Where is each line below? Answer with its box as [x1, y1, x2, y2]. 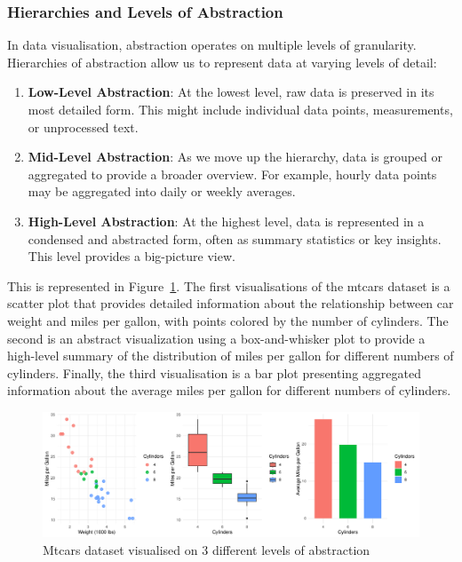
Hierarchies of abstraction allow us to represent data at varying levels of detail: [7, 52, 437, 71]
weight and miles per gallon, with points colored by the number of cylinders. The [7, 311, 449, 329]
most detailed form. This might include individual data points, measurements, [28, 100, 453, 118]
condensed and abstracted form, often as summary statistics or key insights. [28, 229, 442, 248]
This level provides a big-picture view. [28, 247, 235, 265]
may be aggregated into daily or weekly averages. [28, 182, 296, 201]
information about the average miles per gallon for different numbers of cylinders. [7, 381, 451, 400]
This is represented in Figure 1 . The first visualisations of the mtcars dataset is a [7, 276, 450, 295]
